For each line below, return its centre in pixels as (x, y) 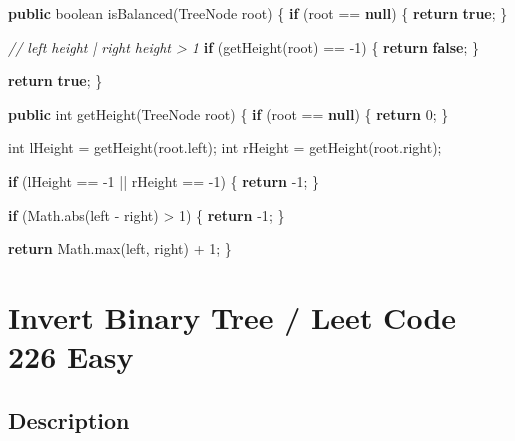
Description (69, 419)
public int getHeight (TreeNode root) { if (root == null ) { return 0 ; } (228, 113)
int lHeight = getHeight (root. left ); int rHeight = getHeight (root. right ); (225, 147)
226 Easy (71, 356)
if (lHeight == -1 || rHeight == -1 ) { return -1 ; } (163, 180)
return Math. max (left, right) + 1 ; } (120, 248)
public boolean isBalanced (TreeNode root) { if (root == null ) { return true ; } (258, 13)
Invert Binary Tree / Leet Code (232, 316)
